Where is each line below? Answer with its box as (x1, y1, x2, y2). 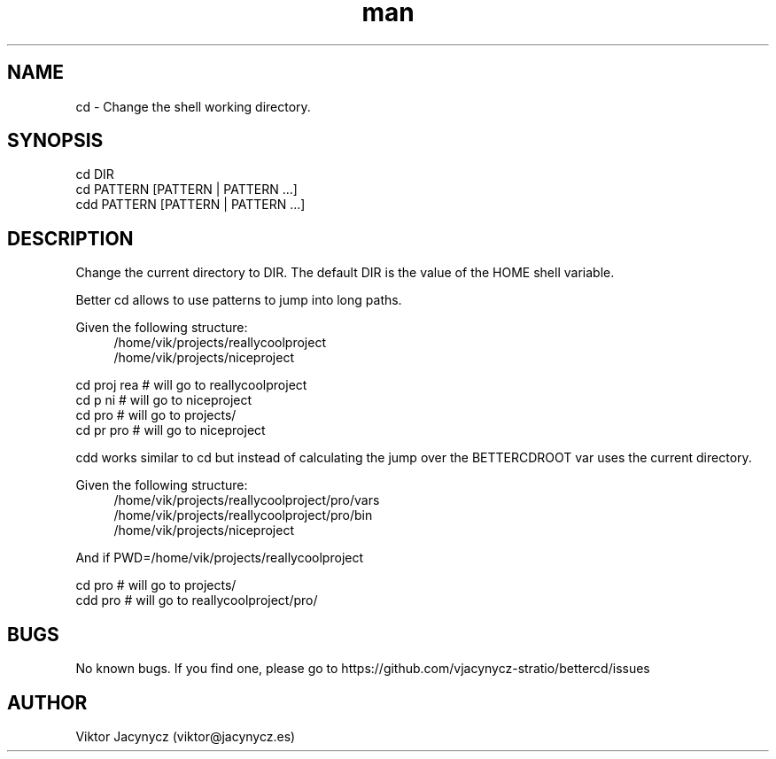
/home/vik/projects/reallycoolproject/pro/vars (113, 492, 380, 508)
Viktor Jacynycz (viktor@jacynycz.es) (75, 728, 296, 744)
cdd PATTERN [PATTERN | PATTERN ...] (75, 197, 306, 213)
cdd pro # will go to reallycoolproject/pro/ (75, 592, 318, 608)
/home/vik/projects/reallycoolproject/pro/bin (113, 507, 373, 523)
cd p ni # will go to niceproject (75, 392, 252, 408)
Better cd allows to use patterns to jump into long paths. (75, 292, 402, 308)
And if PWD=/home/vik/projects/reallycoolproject (75, 550, 364, 566)
